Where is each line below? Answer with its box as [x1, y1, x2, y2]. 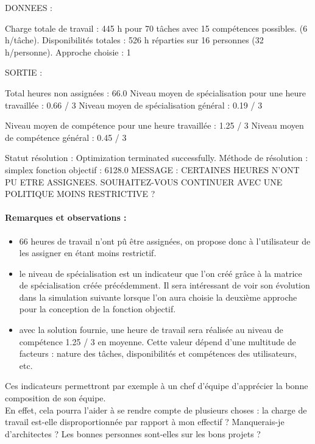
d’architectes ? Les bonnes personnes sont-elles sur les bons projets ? [5, 427, 261, 440]
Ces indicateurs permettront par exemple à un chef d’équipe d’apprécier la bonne [5, 379, 308, 392]
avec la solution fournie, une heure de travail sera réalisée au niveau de [19, 323, 283, 336]
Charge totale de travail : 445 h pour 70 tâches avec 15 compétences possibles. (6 [5, 21, 308, 34]
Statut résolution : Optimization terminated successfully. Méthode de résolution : [5, 151, 308, 164]
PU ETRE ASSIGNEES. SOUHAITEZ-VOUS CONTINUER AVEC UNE [5, 175, 283, 188]
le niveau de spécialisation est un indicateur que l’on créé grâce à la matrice [19, 267, 302, 279]
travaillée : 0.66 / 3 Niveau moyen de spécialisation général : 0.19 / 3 [5, 98, 263, 111]
